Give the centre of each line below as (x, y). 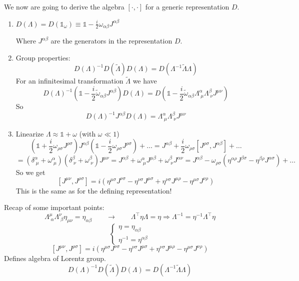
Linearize (30, 133)
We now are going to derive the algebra (64, 6)
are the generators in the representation (111, 41)
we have (145, 81)
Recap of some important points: (54, 207)
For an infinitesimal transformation (69, 81)
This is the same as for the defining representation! (94, 190)
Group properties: (43, 57)
